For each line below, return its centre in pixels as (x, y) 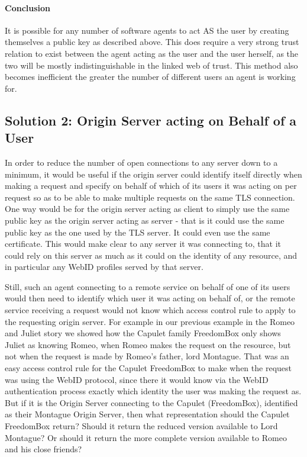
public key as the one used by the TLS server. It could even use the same (138, 232)
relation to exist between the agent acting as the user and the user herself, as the (152, 53)
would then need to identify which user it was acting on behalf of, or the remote (150, 298)
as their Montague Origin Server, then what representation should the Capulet (147, 414)
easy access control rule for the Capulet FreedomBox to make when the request (148, 368)
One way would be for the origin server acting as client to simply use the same (147, 209)
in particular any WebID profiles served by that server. (104, 267)
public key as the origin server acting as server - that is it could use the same (145, 220)
